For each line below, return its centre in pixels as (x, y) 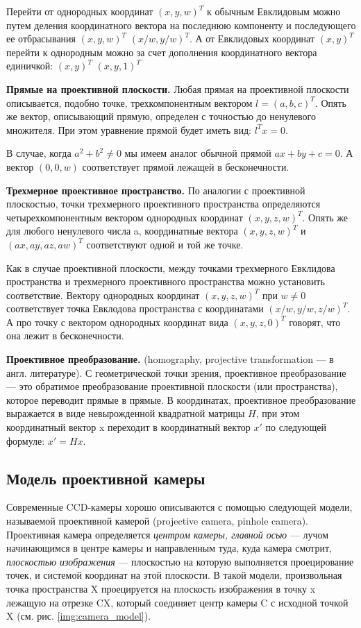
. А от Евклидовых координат (252, 39)
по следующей (296, 427)
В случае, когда (39, 153)
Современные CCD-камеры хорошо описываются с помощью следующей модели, (179, 507)
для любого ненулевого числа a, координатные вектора (122, 231)
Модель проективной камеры (106, 478)
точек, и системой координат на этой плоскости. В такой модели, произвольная (174, 575)
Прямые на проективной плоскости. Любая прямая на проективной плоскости (178, 88)
